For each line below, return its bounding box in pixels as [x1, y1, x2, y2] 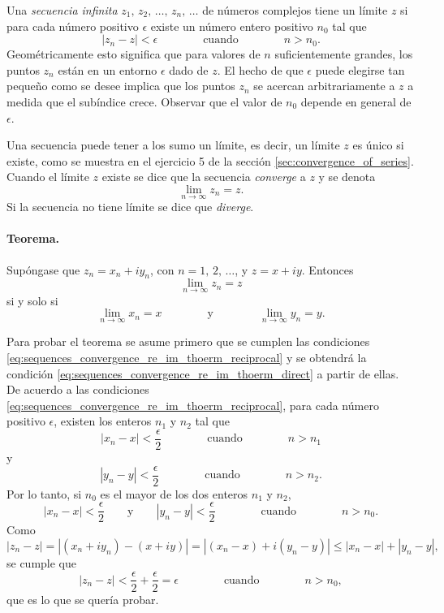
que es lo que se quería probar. [6, 590, 159, 607]
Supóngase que [6, 261, 80, 278]
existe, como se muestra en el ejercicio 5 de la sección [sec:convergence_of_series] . [6, 152, 414, 169]
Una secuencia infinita [6, 2, 118, 18]
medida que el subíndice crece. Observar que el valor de [6, 93, 282, 110]
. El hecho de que [217, 61, 304, 78]
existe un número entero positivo [150, 17, 313, 34]
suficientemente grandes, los [274, 45, 413, 63]
